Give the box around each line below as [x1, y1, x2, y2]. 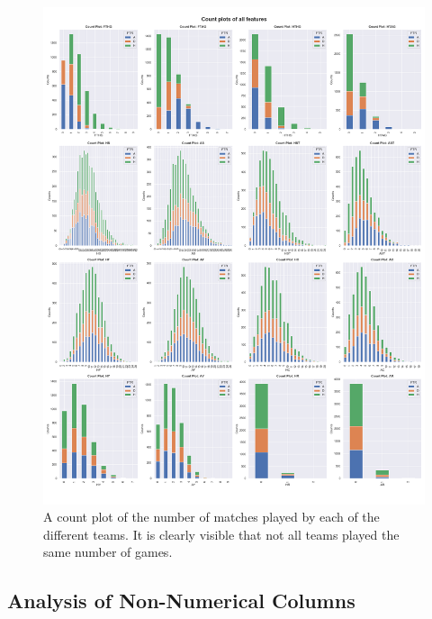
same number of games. [43, 542, 173, 561]
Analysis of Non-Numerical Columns [7, 587, 355, 614]
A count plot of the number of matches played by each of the [43, 507, 380, 526]
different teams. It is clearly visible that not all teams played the [43, 524, 400, 543]
